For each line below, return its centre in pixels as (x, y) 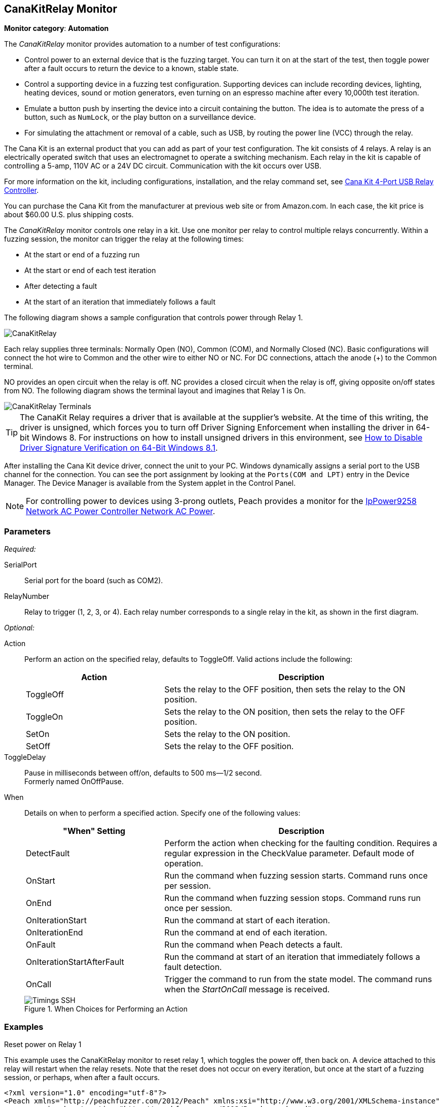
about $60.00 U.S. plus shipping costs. (69, 215)
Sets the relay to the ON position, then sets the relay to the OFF (285, 712)
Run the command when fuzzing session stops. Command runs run (293, 898)
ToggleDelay (25, 757)
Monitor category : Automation (57, 28)
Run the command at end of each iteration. (246, 933)
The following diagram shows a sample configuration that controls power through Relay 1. (154, 318)
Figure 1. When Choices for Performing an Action (106, 1009)
